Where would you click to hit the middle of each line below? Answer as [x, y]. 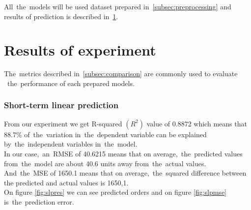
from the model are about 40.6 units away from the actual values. [105, 163]
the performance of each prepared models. [71, 83]
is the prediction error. [39, 201]
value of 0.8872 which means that [197, 123]
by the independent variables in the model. [71, 144]
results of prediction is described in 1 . [61, 16]
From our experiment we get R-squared [63, 123]
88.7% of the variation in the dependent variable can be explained [105, 134]
